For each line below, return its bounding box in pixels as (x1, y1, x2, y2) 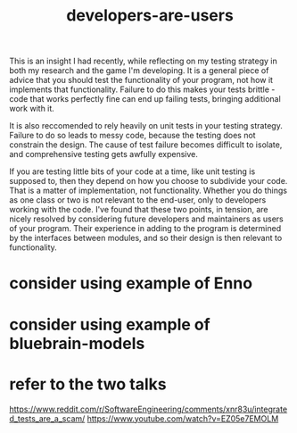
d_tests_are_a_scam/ (9, 412, 86, 424)
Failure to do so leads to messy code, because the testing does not (9, 130, 256, 141)
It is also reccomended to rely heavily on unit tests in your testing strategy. (9, 121, 283, 131)
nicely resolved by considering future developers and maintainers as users (9, 213, 284, 224)
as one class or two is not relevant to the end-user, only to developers (9, 195, 267, 205)
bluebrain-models (9, 333, 145, 354)
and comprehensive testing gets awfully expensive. (9, 149, 199, 160)
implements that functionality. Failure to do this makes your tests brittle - (9, 84, 276, 95)
